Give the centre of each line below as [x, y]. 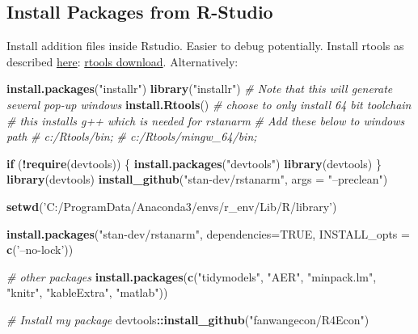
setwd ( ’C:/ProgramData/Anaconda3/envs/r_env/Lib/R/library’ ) [172, 206]
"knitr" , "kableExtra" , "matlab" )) [87, 292]
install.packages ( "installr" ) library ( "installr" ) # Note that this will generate [200, 89]
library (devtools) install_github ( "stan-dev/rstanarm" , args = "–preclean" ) [197, 179]
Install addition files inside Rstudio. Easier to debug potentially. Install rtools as [205, 46]
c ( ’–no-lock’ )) [40, 249]
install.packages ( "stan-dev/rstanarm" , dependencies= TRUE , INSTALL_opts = [208, 233]
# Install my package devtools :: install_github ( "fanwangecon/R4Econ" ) [188, 319]
